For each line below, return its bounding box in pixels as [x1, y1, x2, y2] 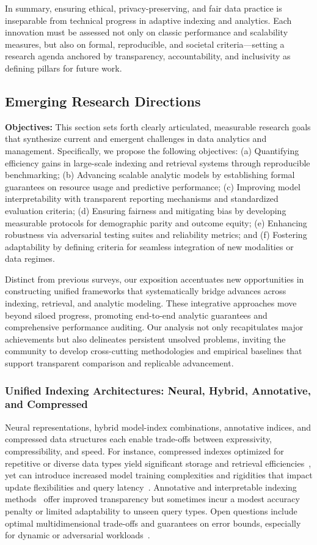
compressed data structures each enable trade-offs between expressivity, [5, 432, 272, 445]
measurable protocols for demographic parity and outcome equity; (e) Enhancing [5, 216, 307, 229]
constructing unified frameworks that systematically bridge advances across [5, 284, 286, 297]
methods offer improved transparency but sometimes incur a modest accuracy [5, 492, 300, 505]
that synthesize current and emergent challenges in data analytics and [5, 132, 267, 145]
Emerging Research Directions [5, 91, 201, 110]
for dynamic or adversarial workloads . [5, 528, 150, 541]
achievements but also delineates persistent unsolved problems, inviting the [5, 332, 286, 345]
